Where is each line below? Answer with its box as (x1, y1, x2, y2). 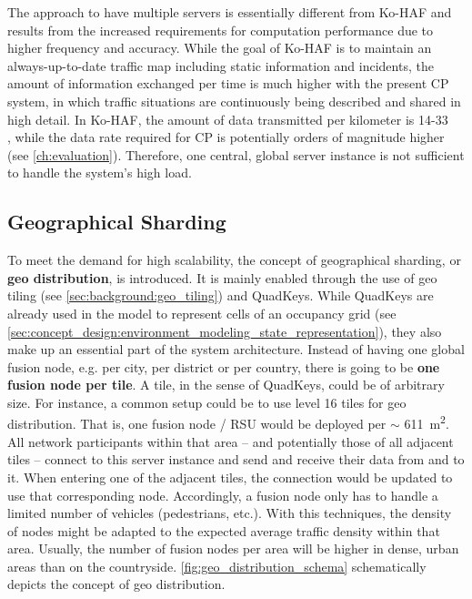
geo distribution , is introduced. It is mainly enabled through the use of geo (7, 268, 437, 287)
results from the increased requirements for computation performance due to (7, 20, 434, 39)
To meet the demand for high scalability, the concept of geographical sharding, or (7, 250, 461, 269)
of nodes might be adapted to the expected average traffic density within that (7, 521, 440, 540)
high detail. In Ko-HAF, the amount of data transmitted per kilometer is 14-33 (7, 109, 448, 128)
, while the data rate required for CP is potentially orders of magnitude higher (7, 127, 445, 147)
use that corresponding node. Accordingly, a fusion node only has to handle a (7, 485, 438, 504)
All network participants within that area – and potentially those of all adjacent (7, 431, 454, 451)
